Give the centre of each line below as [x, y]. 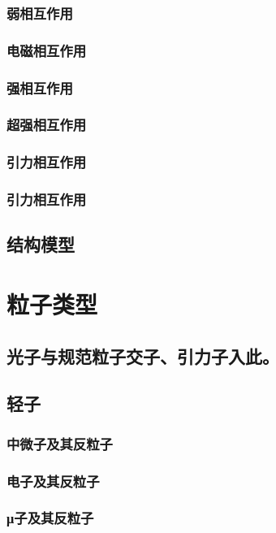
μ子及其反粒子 [50, 518]
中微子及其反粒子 [60, 443]
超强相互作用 [47, 125]
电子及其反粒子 [53, 481]
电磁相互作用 [47, 50]
